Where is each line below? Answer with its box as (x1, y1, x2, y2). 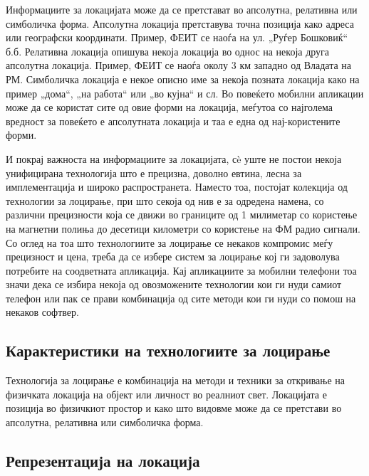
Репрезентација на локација (6, 450, 200, 472)
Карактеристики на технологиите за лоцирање (6, 339, 331, 361)
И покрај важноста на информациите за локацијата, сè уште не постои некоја (6, 151, 342, 166)
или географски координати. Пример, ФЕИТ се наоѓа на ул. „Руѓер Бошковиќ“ (6, 30, 348, 45)
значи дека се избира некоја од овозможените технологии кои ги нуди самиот (6, 277, 342, 292)
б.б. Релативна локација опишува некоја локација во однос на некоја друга (6, 43, 330, 58)
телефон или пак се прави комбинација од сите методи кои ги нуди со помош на (6, 290, 356, 305)
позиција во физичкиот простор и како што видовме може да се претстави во (6, 401, 342, 416)
